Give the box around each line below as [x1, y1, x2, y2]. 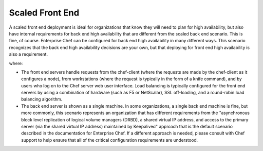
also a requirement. [9, 51, 48, 57]
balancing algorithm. [21, 96, 63, 102]
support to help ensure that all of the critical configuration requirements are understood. [21, 137, 198, 143]
